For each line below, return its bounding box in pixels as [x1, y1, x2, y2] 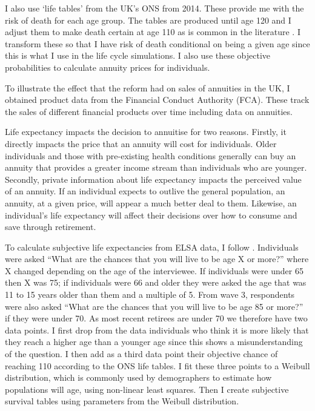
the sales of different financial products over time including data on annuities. [5, 105, 293, 117]
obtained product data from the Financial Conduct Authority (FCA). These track [5, 93, 310, 106]
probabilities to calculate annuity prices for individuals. [5, 61, 210, 73]
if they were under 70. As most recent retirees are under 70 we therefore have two [5, 312, 308, 324]
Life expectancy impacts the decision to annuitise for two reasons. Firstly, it [5, 125, 287, 138]
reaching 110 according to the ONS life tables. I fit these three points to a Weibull [5, 359, 310, 372]
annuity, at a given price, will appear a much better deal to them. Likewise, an [5, 196, 297, 209]
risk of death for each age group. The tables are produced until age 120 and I [5, 13, 291, 26]
